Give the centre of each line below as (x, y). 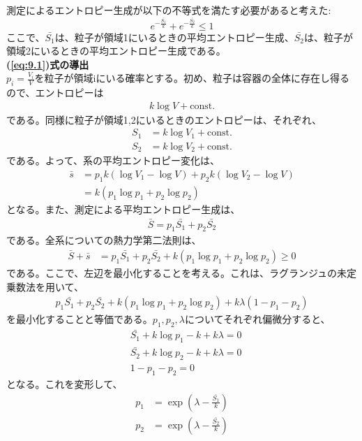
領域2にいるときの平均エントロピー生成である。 (116, 51)
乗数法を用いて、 (45, 286)
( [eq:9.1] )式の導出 (48, 64)
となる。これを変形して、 (65, 383)
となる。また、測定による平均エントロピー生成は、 (123, 209)
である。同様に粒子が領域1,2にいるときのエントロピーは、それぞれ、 (164, 119)
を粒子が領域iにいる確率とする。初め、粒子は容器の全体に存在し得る (192, 78)
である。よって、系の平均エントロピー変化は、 (113, 160)
